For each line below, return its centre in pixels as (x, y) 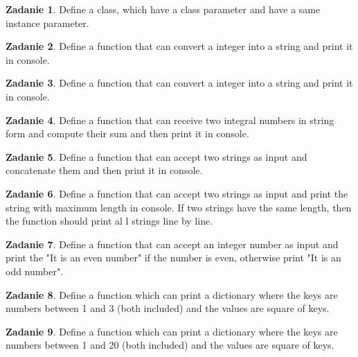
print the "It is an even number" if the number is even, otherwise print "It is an (173, 258)
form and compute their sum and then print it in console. (127, 133)
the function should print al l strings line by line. (109, 221)
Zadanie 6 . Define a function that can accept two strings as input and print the (177, 193)
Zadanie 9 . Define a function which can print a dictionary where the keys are (172, 331)
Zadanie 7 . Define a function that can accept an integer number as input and (172, 244)
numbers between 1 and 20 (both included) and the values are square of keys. (170, 345)
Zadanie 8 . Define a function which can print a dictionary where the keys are (172, 294)
